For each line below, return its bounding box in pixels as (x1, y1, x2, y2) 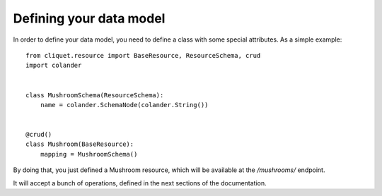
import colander (25, 61, 82, 70)
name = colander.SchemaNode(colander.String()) (40, 101, 209, 109)
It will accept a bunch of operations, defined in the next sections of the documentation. (13, 178, 267, 187)
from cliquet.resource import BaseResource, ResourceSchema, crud (25, 51, 261, 59)
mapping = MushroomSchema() (40, 150, 138, 158)
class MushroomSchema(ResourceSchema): (25, 91, 164, 99)
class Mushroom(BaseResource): (25, 140, 134, 148)
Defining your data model (13, 11, 166, 26)
